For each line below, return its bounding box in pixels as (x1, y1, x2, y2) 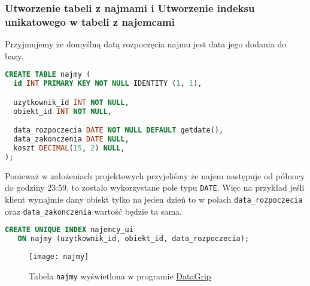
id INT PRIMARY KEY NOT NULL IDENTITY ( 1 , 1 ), (13, 79, 202, 88)
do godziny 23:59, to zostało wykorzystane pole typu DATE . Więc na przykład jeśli (5, 181, 305, 194)
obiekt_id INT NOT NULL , (13, 107, 113, 116)
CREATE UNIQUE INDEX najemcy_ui (5, 225, 133, 234)
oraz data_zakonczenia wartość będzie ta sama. (5, 204, 182, 217)
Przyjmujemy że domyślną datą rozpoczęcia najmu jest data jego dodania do (5, 38, 287, 50)
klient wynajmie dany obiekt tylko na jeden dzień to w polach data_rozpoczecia (5, 192, 303, 205)
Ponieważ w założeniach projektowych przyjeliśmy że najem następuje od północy (5, 169, 305, 182)
